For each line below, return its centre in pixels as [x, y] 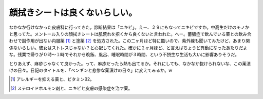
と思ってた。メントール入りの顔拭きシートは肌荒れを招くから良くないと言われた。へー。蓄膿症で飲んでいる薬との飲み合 [130, 34]
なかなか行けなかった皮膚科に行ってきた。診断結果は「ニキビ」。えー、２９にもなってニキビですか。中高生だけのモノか [129, 27]
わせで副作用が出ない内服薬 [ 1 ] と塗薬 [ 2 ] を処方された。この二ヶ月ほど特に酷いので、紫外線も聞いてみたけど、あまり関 [130, 41]
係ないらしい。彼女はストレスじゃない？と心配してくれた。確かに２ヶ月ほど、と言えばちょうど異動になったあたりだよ [128, 48]
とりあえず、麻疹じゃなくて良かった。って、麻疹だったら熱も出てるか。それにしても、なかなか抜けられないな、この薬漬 [130, 63]
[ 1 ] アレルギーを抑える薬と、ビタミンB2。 [52, 79]
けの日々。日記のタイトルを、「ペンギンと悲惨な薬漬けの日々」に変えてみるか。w [91, 70]
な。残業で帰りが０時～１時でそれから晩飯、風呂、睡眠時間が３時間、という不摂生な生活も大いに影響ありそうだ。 [124, 55]
